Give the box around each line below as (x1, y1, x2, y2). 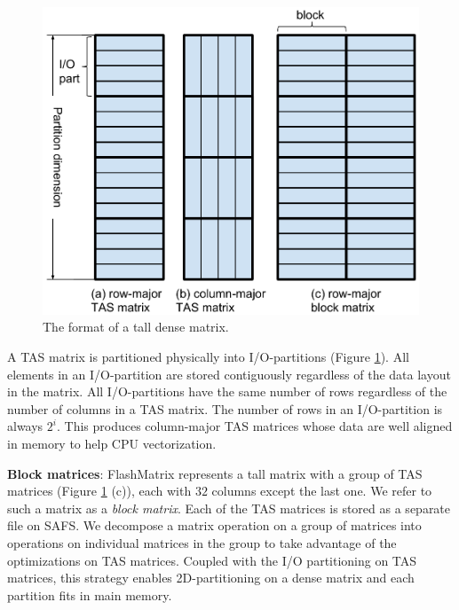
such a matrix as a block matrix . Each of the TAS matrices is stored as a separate (7, 498, 451, 517)
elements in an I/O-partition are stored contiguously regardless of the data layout (7, 364, 451, 383)
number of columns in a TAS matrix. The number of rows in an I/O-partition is (7, 399, 443, 418)
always (7, 417, 44, 435)
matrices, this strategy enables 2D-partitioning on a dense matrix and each (7, 568, 415, 587)
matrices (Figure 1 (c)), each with (7, 481, 192, 500)
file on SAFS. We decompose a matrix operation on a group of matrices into (7, 516, 422, 535)
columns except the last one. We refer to (211, 481, 432, 500)
